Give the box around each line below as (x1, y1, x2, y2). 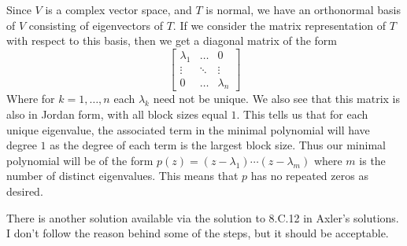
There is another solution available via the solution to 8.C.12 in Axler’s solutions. (6, 209, 399, 226)
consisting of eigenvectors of (28, 17, 163, 33)
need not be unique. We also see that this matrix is (153, 90, 401, 107)
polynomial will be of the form (6, 152, 154, 168)
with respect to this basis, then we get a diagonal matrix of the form (6, 32, 338, 49)
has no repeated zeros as (250, 167, 368, 184)
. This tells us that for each (236, 106, 368, 123)
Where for (6, 90, 55, 107)
